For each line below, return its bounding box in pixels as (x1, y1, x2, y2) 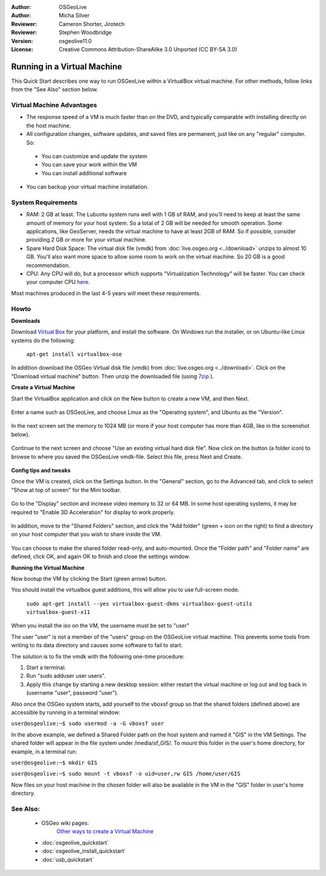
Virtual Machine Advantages (11, 101, 97, 109)
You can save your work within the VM (41, 161, 137, 169)
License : (11, 45, 33, 53)
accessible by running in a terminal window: (11, 709, 121, 716)
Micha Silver (59, 12, 90, 19)
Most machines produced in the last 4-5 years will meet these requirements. (11, 289, 202, 297)
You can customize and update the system (41, 152, 147, 159)
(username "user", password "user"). (26, 689, 119, 697)
